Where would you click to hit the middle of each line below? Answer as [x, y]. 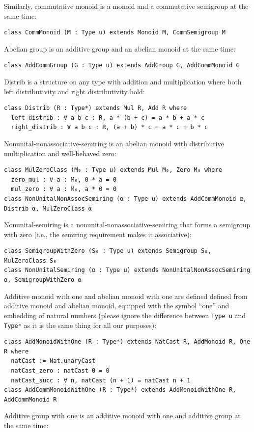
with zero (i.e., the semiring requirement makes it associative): [98, 234]
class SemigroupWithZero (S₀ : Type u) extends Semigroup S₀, [108, 251]
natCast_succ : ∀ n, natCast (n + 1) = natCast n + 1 [101, 380]
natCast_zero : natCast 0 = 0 [60, 370]
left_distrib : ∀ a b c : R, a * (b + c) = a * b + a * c [108, 118]
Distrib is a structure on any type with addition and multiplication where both [123, 81]
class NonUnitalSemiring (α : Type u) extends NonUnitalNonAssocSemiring [127, 270]
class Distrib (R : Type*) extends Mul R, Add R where [96, 108]
